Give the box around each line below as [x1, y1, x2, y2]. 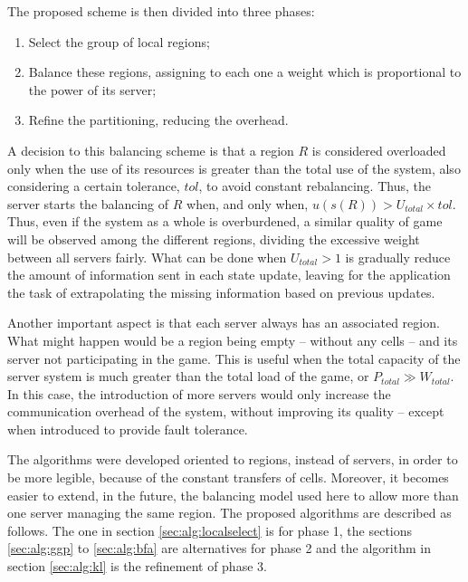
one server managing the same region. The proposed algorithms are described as [7, 503, 452, 522]
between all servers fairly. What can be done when [7, 247, 287, 266]
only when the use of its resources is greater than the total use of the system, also [7, 158, 461, 177]
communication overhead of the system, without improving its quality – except [7, 402, 444, 421]
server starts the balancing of [7, 194, 169, 213]
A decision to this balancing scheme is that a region [7, 140, 294, 159]
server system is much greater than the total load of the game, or [7, 367, 369, 386]
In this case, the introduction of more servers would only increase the [7, 384, 391, 403]
